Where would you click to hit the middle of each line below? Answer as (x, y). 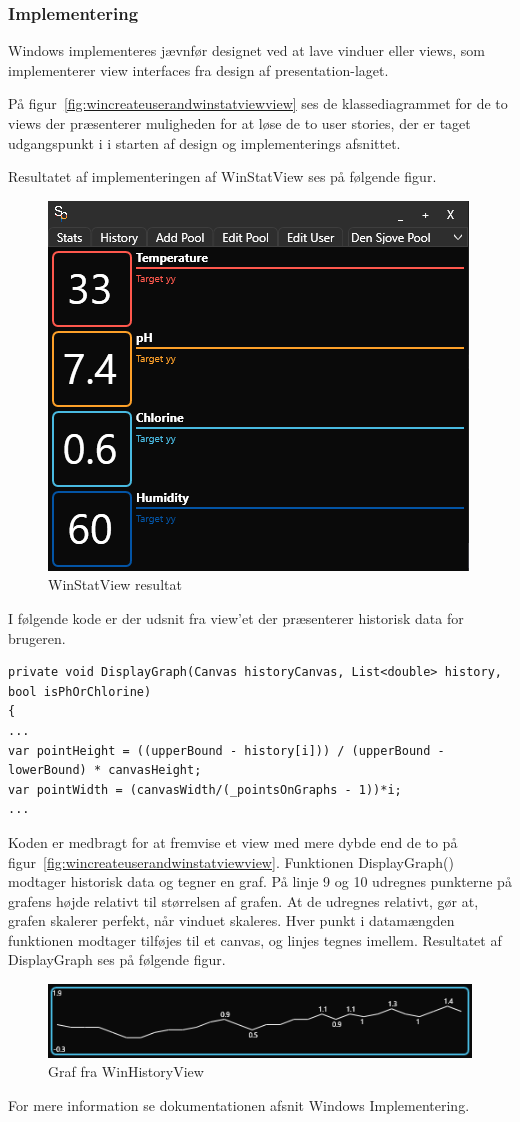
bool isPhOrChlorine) (80, 691)
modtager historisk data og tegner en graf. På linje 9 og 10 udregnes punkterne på (260, 881)
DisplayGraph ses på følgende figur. (117, 959)
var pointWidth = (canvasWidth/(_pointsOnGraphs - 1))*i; (205, 789)
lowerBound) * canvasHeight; (105, 770)
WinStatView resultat (115, 584)
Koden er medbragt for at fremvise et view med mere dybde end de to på (233, 841)
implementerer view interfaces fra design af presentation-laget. (198, 69)
